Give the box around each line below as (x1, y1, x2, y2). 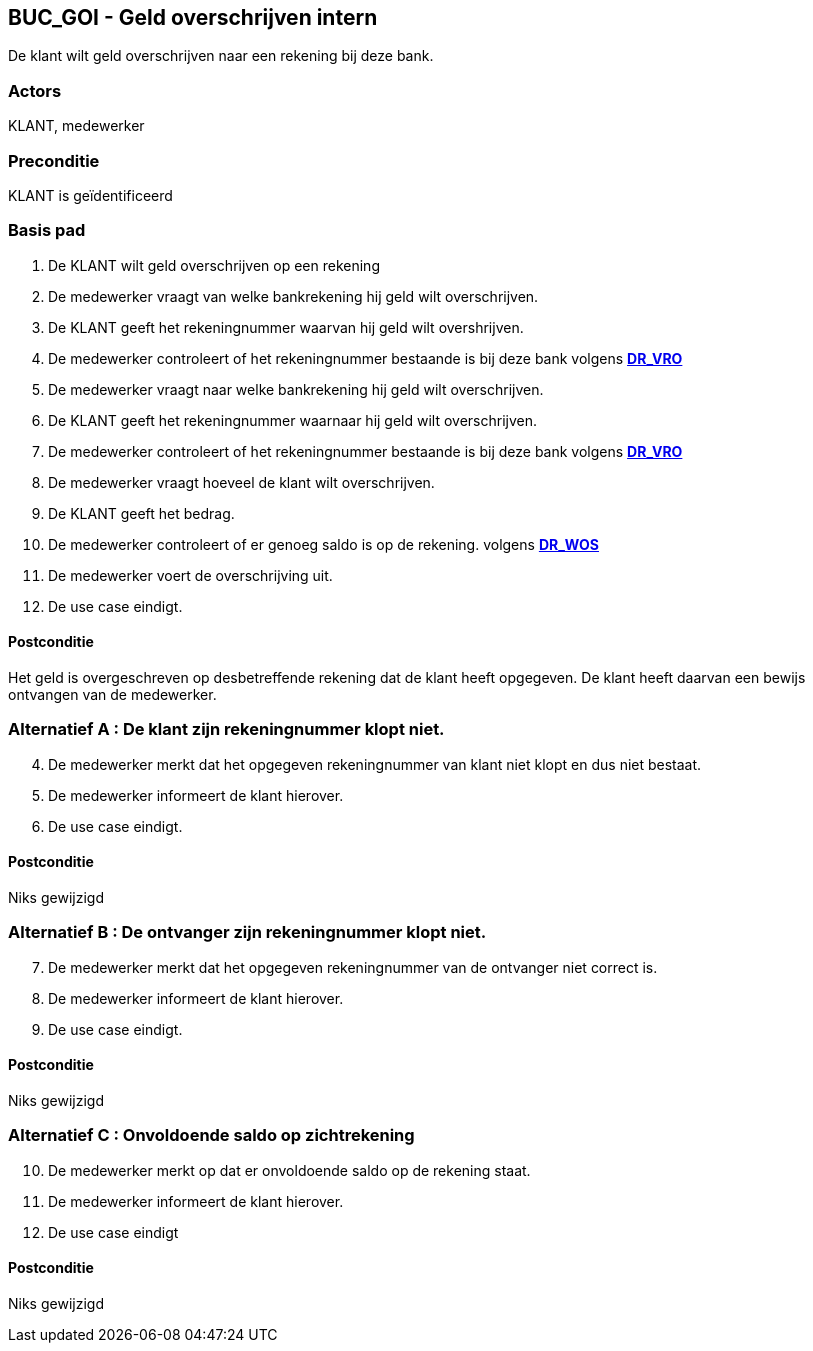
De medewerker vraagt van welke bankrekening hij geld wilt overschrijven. (48, 287, 539, 305)
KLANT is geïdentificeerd (8, 186, 173, 204)
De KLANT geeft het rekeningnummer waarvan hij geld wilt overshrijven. (48, 318, 524, 336)
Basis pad (8, 220, 86, 241)
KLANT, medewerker (8, 117, 145, 135)
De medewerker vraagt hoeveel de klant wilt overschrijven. (48, 473, 435, 491)
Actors (8, 80, 62, 101)
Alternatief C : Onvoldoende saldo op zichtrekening (8, 1125, 415, 1146)
